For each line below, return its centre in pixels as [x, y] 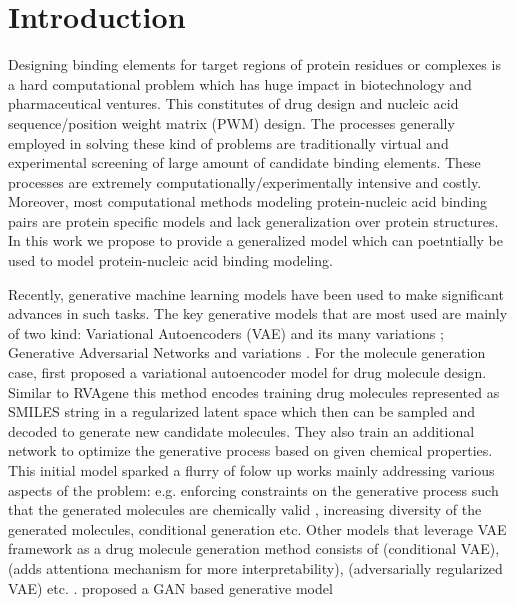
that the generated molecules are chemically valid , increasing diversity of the [245, 509]
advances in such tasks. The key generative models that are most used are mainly [258, 313]
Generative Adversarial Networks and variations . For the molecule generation [247, 352]
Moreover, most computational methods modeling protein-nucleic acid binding [248, 201]
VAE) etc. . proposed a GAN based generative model [170, 587]
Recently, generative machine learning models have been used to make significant [256, 293]
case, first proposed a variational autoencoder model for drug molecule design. [247, 372]
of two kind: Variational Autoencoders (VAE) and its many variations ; [226, 332]
